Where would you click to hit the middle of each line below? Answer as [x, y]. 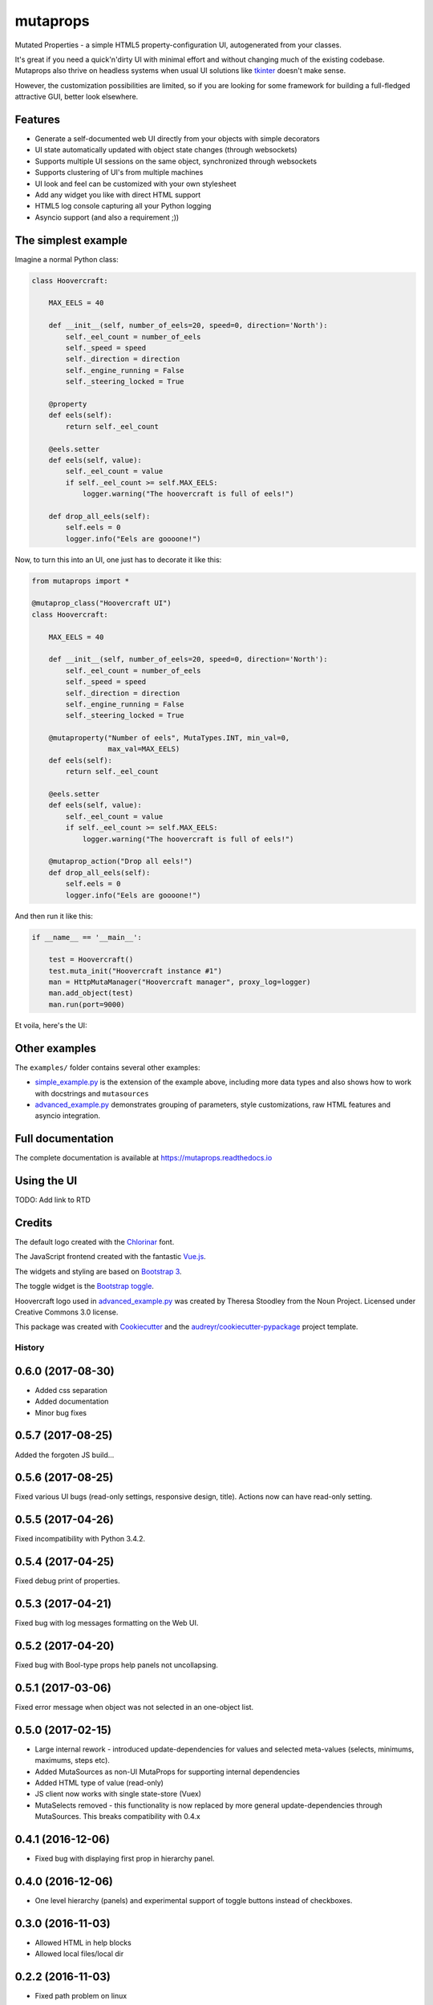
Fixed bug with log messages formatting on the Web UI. [107, 1623]
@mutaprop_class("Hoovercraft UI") [101, 603]
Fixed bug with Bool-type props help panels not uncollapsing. [116, 1665]
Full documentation [64, 1139]
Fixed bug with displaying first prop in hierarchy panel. [125, 1859]
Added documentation [72, 1401]
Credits [34, 1223]
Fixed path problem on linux [81, 1996]
